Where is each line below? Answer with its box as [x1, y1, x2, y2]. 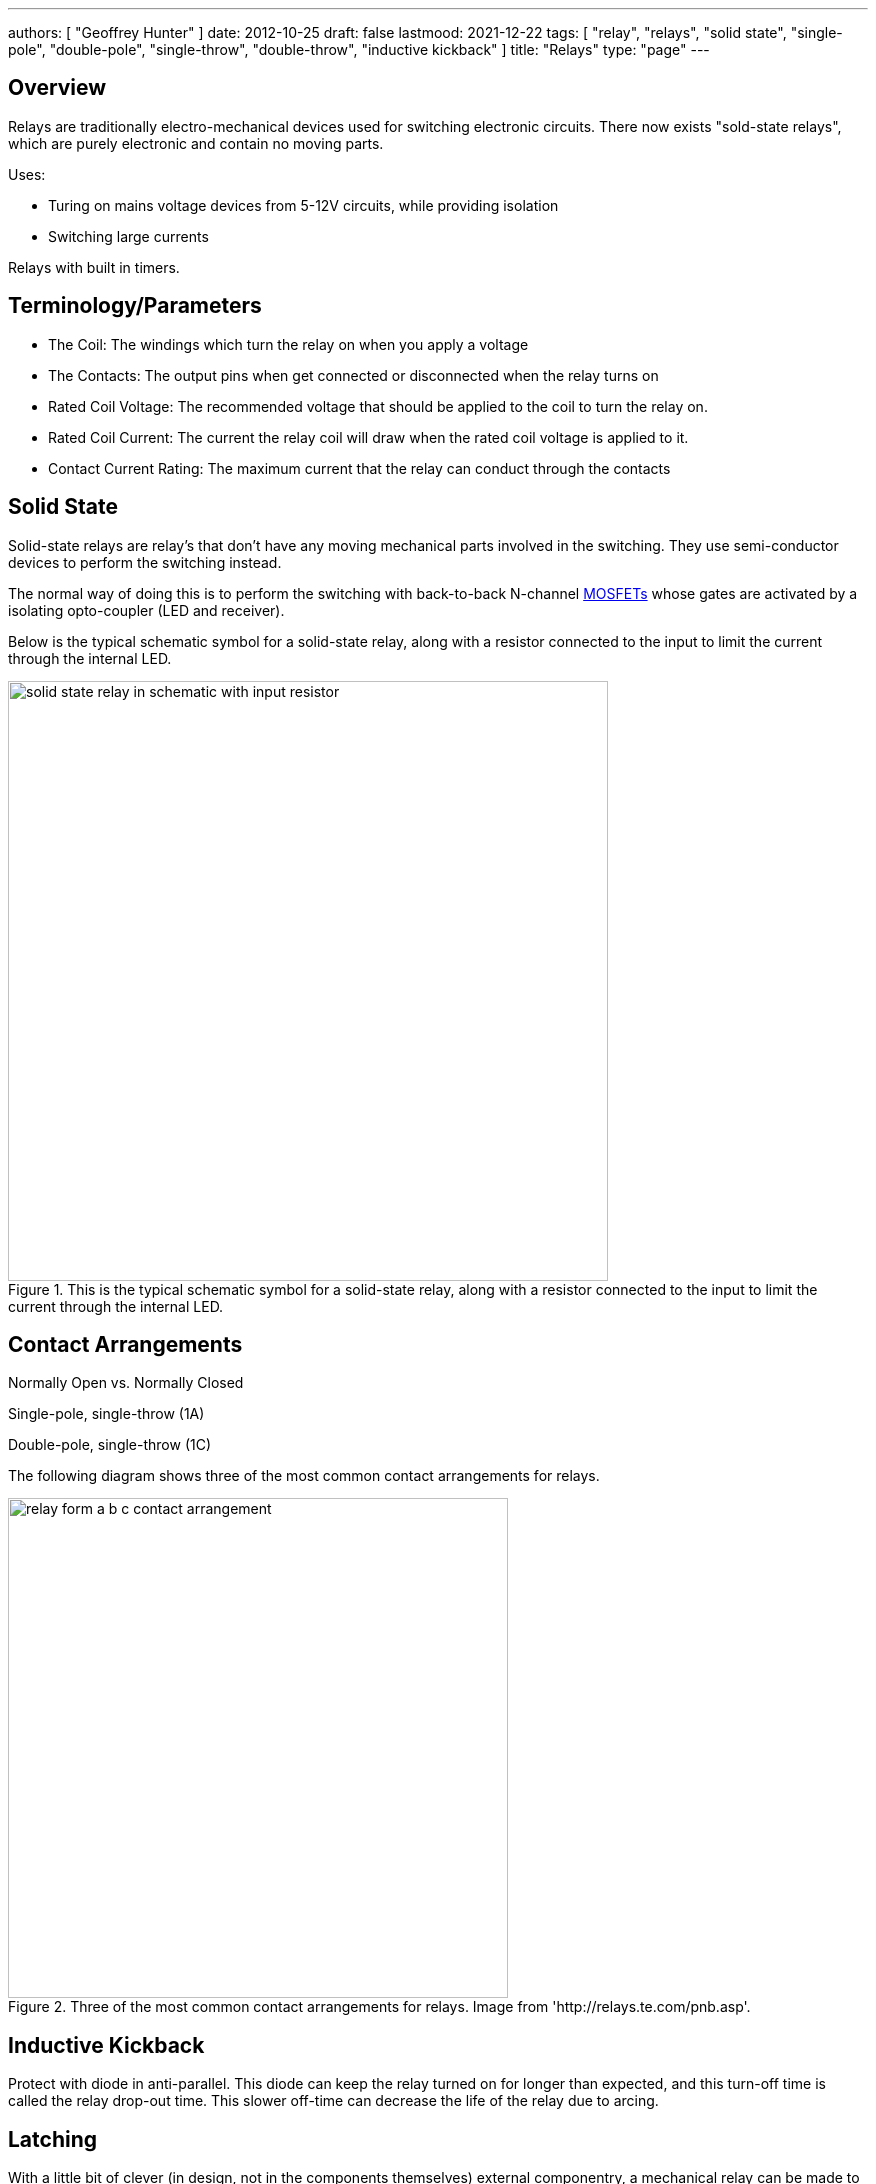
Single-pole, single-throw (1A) [8, 1405, 205, 1423]
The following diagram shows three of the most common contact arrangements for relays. [8, 1467, 600, 1485]
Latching [8, 2126, 98, 2152]
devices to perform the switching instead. [8, 553, 282, 571]
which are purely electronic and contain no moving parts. [8, 134, 384, 152]
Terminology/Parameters [8, 293, 262, 319]
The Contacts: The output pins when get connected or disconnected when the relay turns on [48, 366, 659, 384]
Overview [8, 75, 107, 101]
